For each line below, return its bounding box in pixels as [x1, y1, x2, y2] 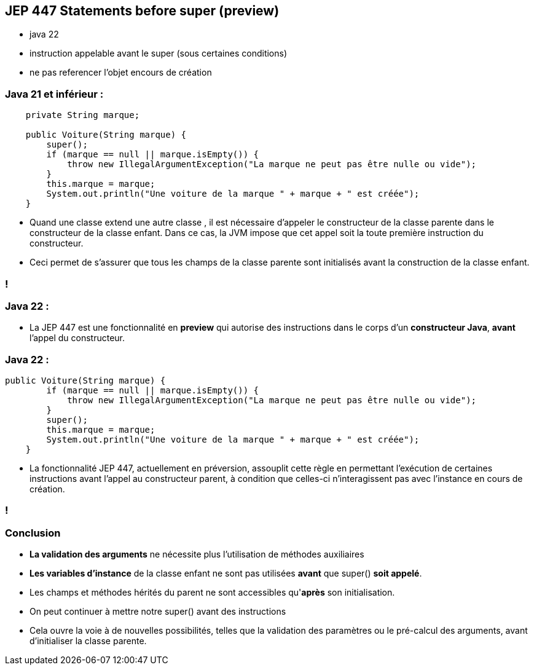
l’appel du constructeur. [29, 333, 125, 344]
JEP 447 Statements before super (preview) [5, 3, 280, 18]
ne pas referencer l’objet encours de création [29, 67, 212, 78]
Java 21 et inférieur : [5, 87, 104, 100]
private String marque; [25, 110, 140, 120]
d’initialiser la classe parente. [29, 636, 147, 647]
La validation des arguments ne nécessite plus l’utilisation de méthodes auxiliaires [29, 549, 364, 560]
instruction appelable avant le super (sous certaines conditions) [29, 48, 288, 59]
